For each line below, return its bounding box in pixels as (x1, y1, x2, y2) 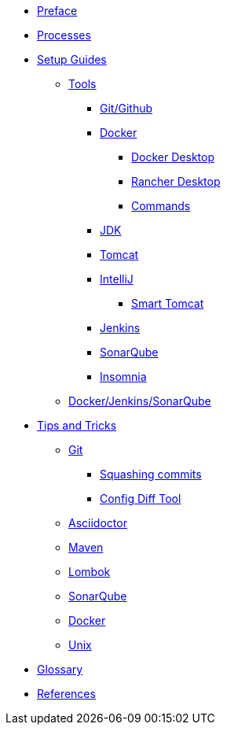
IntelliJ (100, 272, 134, 286)
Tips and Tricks (37, 419, 117, 432)
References (37, 687, 96, 700)
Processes (37, 28, 91, 42)
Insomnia (100, 370, 147, 383)
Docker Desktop (131, 150, 214, 164)
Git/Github (100, 102, 153, 115)
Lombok (68, 565, 111, 578)
